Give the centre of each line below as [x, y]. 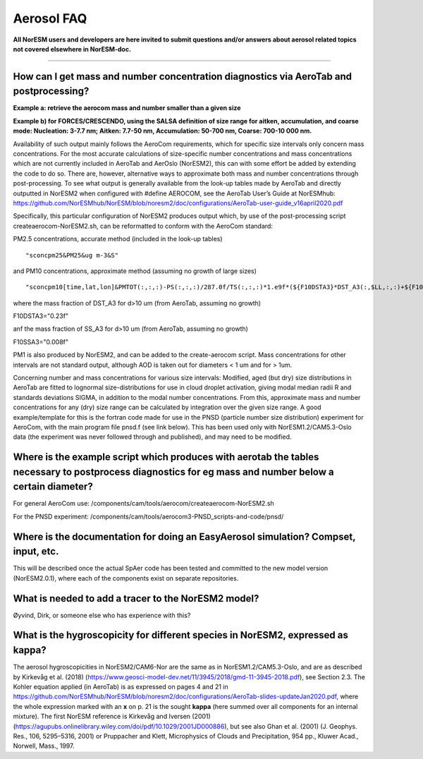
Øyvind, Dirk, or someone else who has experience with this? [102, 615]
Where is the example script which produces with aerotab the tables [166, 457]
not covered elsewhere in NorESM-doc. [72, 49]
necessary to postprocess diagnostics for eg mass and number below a [173, 472]
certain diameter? [53, 487]
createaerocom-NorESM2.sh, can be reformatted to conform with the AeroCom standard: [143, 226]
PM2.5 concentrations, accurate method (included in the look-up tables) [118, 239]
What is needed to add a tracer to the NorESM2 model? [136, 599]
